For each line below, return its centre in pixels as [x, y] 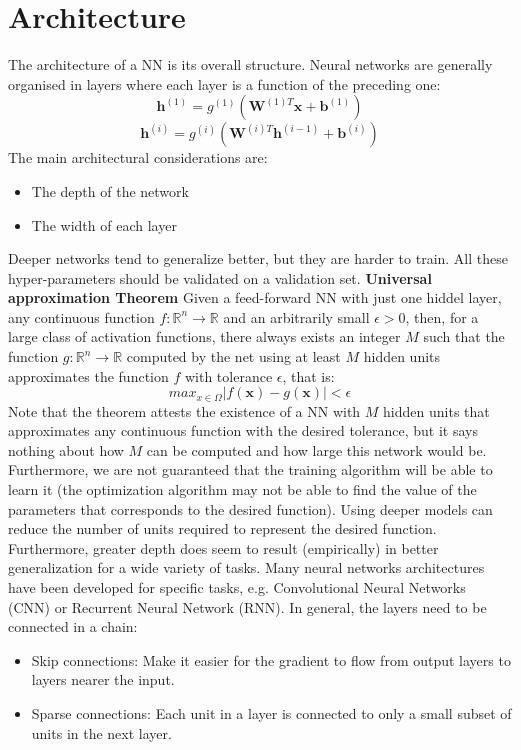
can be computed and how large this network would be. [316, 449]
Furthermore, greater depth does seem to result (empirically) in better [223, 547]
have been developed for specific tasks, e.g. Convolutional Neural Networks [237, 587]
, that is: [308, 375]
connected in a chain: [73, 626]
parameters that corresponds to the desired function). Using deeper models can [250, 508]
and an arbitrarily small [296, 316]
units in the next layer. [101, 732]
